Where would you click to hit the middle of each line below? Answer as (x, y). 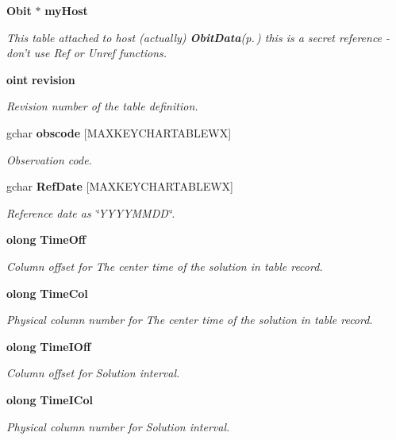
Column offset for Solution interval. (93, 373)
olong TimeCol (47, 293)
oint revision (41, 79)
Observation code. (49, 159)
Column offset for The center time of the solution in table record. (165, 266)
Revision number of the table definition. (102, 106)
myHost (66, 10)
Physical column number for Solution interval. (118, 426)
